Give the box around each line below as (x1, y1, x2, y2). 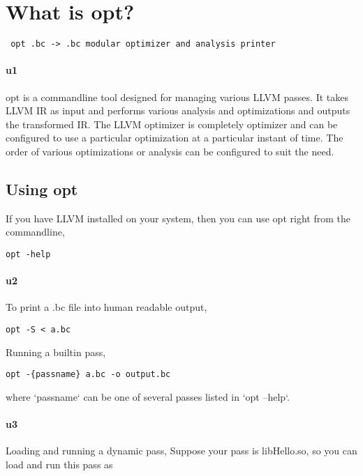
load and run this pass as (6, 456, 113, 471)
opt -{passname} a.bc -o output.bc (6, 369, 171, 380)
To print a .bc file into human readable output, (6, 300, 207, 314)
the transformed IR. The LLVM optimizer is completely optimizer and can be (6, 116, 338, 131)
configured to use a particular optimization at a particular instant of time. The (6, 130, 343, 145)
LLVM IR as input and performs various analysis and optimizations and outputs (6, 103, 350, 118)
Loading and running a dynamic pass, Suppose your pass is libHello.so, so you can (6, 443, 357, 458)
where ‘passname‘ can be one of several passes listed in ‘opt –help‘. (6, 389, 290, 404)
